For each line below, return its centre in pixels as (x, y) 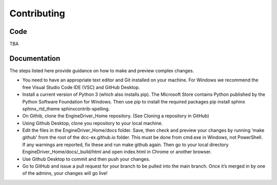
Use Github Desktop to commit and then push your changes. (86, 159)
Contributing (37, 13)
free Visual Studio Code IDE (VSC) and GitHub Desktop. (81, 87)
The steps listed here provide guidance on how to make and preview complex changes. (102, 70)
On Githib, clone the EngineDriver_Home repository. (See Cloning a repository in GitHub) (116, 116)
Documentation (35, 58)
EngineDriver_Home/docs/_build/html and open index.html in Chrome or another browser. (117, 152)
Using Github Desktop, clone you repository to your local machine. (93, 123)
